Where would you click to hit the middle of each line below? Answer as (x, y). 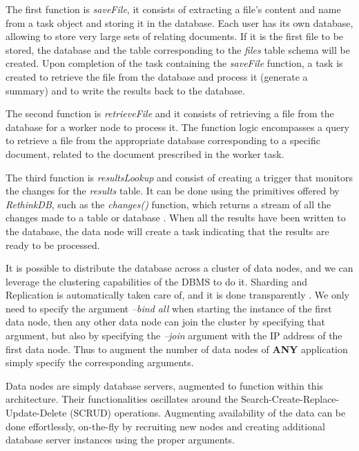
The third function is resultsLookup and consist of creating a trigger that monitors (179, 177)
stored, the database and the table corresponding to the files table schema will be (178, 49)
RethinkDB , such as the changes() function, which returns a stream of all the (168, 204)
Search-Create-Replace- (290, 399)
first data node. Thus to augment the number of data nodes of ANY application (177, 349)
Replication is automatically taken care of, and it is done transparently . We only (177, 295)
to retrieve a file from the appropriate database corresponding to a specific (163, 140)
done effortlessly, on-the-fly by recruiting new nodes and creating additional (165, 426)
